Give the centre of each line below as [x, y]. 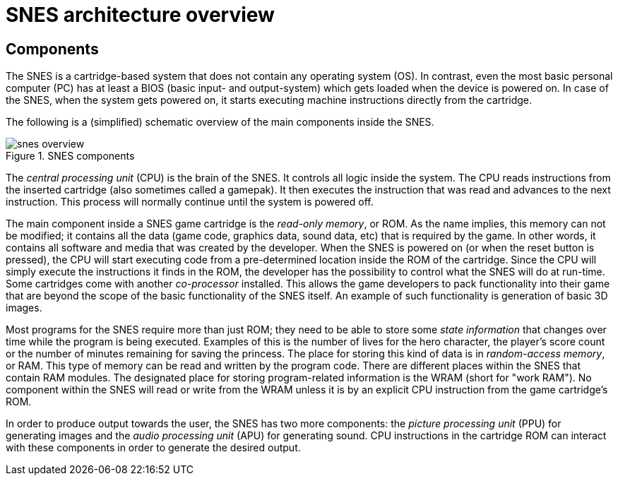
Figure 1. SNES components [70, 156]
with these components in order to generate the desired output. [153, 448]
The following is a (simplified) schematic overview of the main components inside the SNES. [220, 122]
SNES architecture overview [140, 15]
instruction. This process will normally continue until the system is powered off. [190, 202]
